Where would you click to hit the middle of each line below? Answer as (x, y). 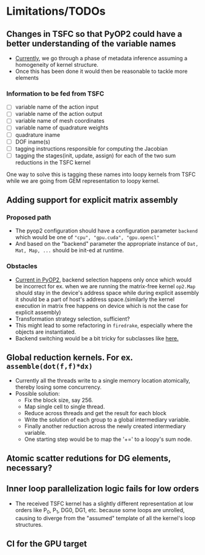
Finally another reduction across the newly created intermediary (105, 426)
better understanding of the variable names (91, 43)
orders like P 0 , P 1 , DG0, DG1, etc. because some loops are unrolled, (100, 511)
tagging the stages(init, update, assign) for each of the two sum (95, 155)
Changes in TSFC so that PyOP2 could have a (94, 34)
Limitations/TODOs (56, 11)
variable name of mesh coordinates (60, 121)
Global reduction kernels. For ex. (70, 358)
